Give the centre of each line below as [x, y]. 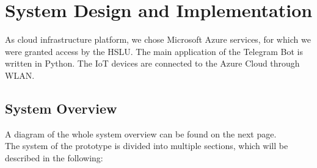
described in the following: [54, 157]
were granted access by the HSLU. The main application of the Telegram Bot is [154, 51]
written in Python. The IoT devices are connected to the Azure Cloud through [152, 63]
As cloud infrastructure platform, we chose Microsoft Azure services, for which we [158, 39]
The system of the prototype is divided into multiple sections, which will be [147, 146]
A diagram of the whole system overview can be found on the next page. [141, 133]
